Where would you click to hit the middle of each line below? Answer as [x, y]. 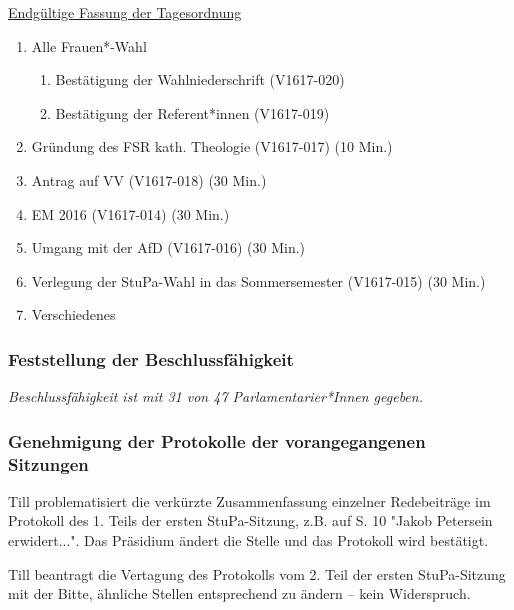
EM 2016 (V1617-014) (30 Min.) [130, 213]
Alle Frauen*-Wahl [89, 45]
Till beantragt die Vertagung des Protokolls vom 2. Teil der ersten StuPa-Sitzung [257, 573]
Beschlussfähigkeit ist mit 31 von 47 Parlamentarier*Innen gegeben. [215, 396]
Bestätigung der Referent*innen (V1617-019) [192, 112]
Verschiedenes [73, 314]
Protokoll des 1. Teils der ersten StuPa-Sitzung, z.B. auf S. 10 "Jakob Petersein [250, 520]
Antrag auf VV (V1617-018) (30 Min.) [149, 179]
